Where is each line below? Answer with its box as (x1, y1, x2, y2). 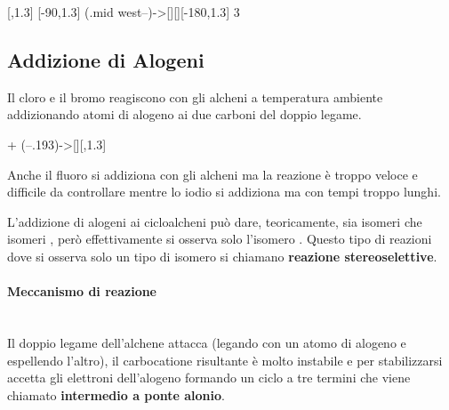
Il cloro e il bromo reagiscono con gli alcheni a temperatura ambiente (7, 87, 383, 106)
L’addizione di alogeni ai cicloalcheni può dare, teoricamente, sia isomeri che (7, 212, 422, 230)
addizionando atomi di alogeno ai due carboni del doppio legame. (7, 105, 362, 124)
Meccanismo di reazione (7, 282, 156, 301)
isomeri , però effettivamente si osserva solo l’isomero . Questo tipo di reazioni (7, 229, 432, 248)
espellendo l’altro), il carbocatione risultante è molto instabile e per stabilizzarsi (7, 350, 443, 369)
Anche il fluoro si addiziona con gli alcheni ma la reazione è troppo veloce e (7, 165, 418, 183)
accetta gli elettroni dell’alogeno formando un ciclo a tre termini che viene (7, 368, 411, 387)
